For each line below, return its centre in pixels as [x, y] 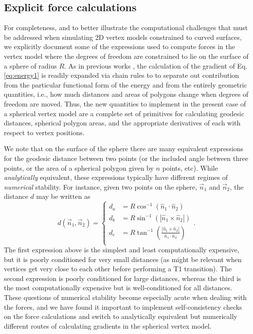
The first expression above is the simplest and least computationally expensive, [122, 250]
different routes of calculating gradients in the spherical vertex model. [108, 325]
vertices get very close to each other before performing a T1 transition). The [118, 269]
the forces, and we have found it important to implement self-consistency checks [123, 307]
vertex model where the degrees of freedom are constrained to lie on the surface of [126, 56]
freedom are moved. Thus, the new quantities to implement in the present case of [125, 103]
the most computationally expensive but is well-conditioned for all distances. [118, 288]
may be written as [63, 196]
